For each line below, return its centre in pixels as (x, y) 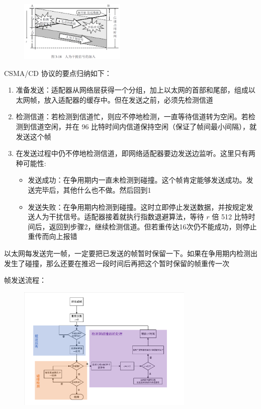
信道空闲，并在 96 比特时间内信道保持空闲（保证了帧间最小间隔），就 (143, 126)
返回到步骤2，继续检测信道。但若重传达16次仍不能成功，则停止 (153, 226)
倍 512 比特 (230, 217)
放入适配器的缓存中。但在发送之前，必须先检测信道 (128, 99)
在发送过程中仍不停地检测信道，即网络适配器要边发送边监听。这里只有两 (136, 153)
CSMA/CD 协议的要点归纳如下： (58, 73)
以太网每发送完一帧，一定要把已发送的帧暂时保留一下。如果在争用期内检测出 (131, 253)
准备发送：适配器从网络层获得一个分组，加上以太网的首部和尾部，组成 (132, 90)
